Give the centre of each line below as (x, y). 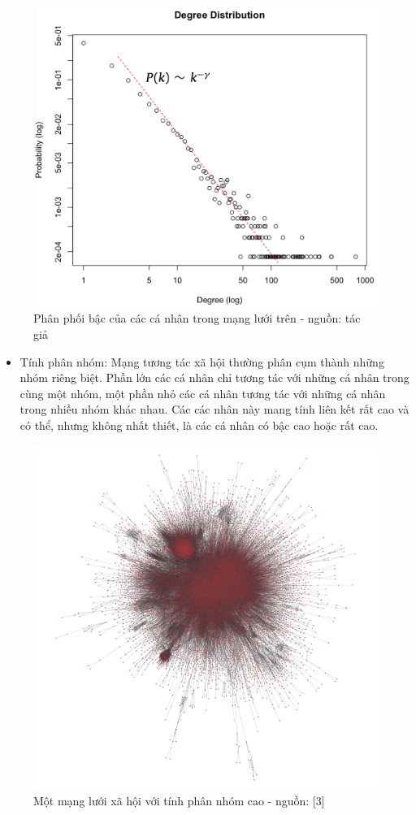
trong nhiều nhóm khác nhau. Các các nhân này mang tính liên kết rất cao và (214, 409)
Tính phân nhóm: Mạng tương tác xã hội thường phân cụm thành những (202, 361)
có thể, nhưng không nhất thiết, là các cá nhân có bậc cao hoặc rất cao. (199, 425)
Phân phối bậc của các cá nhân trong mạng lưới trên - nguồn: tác (197, 318)
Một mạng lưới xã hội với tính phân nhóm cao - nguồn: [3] (179, 801)
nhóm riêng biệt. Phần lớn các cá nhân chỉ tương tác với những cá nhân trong (214, 377)
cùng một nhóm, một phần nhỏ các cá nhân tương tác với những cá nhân (203, 393)
